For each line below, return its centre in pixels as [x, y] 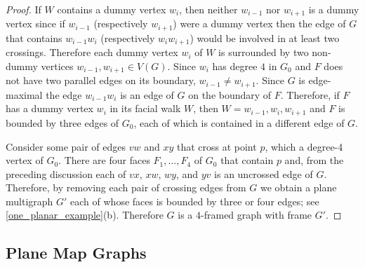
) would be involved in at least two [265, 37]
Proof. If [24, 9]
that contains [34, 37]
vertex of [25, 160]
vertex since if [35, 23]
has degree [235, 66]
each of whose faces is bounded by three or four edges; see [195, 201]
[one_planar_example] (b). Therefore [85, 215]
